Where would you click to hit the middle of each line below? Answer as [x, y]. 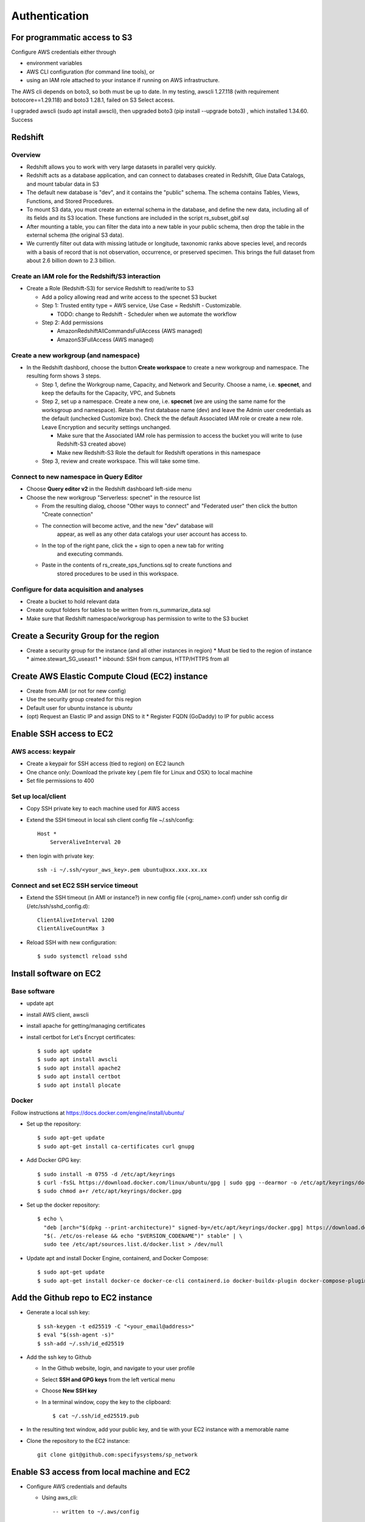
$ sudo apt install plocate [79, 1085]
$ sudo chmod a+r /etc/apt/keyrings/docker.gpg [109, 1191]
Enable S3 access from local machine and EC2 [101, 1472]
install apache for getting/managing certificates [86, 1026]
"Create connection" [68, 514]
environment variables [54, 63]
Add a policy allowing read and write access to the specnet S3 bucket [129, 297]
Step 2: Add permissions [72, 322]
